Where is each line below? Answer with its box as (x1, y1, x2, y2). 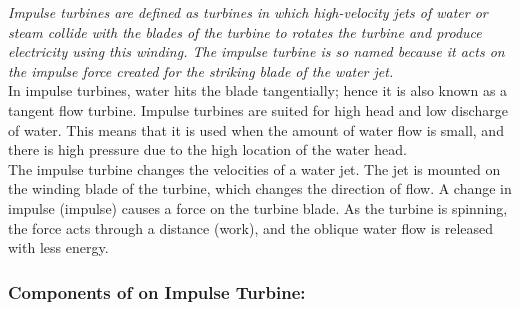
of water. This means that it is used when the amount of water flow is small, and (8, 119, 504, 140)
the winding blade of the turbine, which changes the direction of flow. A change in (8, 178, 512, 199)
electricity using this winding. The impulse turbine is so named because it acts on (8, 41, 505, 62)
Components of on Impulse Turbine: (8, 279, 306, 304)
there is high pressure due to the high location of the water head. (8, 139, 407, 160)
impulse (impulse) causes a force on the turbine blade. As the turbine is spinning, (8, 197, 508, 218)
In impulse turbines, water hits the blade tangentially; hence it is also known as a (8, 80, 508, 101)
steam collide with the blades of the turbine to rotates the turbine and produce (8, 21, 482, 42)
